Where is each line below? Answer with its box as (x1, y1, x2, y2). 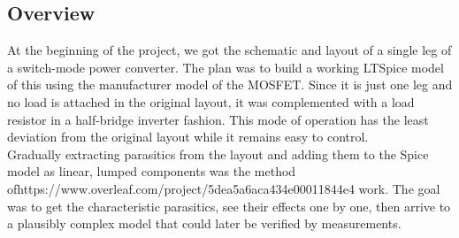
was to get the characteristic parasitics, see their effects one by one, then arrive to (7, 196, 451, 215)
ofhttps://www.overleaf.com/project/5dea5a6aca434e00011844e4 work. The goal (7, 179, 440, 197)
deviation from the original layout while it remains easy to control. (7, 127, 369, 146)
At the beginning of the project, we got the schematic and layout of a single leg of (7, 41, 452, 59)
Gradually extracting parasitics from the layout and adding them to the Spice (7, 144, 429, 163)
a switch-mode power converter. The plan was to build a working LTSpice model (7, 58, 444, 76)
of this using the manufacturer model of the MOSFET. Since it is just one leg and (7, 75, 453, 94)
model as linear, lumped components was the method (7, 162, 296, 180)
